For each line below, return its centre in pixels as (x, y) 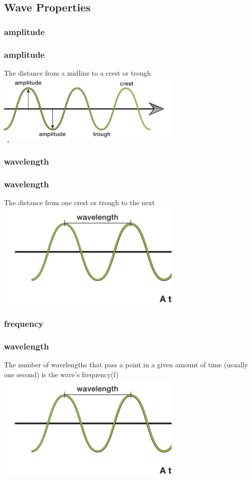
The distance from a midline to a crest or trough (77, 72)
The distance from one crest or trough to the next (79, 202)
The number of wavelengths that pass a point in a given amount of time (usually (126, 365)
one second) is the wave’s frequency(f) (61, 374)
